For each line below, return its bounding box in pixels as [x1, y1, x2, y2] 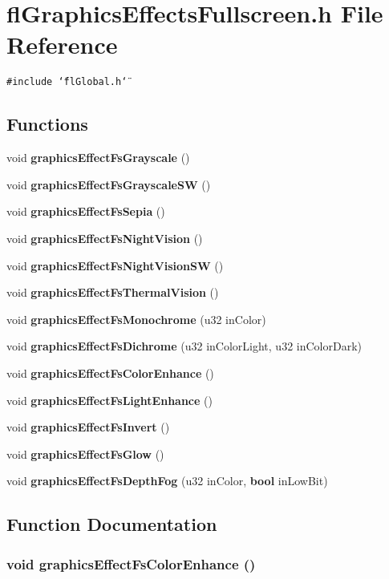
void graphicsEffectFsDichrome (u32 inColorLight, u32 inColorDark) [6, 338, 362, 354]
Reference [6, 28, 118, 61]
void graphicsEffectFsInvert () [6, 419, 170, 435]
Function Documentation [6, 512, 217, 536]
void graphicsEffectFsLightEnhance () [6, 391, 213, 408]
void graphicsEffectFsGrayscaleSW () [6, 176, 211, 192]
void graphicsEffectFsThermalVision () [6, 284, 219, 301]
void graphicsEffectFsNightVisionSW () [6, 257, 224, 273]
